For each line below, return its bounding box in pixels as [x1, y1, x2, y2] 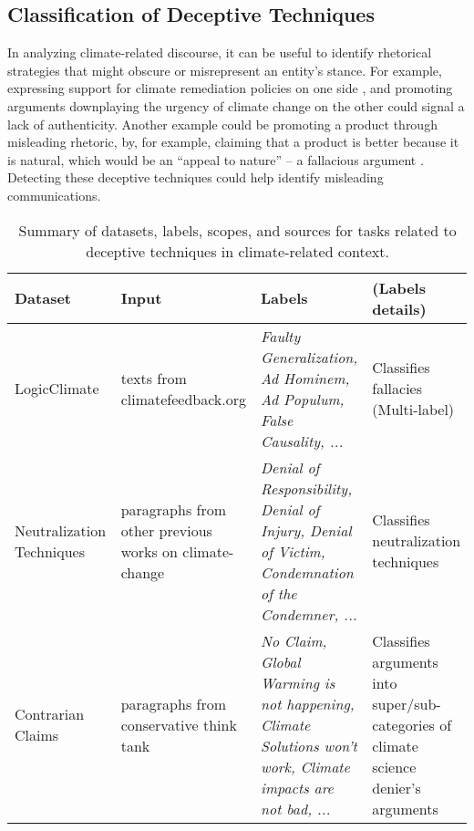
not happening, [261, 692, 355, 714]
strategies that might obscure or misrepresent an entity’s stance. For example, [7, 60, 442, 79]
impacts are [261, 776, 334, 798]
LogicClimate [15, 378, 99, 400]
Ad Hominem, [261, 367, 350, 389]
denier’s [372, 776, 421, 798]
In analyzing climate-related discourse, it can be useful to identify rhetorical [7, 43, 432, 62]
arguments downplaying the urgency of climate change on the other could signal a [7, 96, 465, 115]
